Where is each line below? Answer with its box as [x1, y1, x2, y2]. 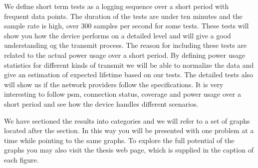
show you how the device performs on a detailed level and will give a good [4, 30, 231, 40]
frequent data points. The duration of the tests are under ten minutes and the [4, 10, 243, 21]
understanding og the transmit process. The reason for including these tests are [4, 40, 247, 50]
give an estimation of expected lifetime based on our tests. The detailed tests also [4, 69, 254, 80]
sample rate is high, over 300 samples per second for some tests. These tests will [4, 20, 249, 31]
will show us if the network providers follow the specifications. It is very [4, 79, 224, 89]
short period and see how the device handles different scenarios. [4, 98, 199, 109]
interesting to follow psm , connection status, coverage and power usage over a [4, 89, 241, 99]
